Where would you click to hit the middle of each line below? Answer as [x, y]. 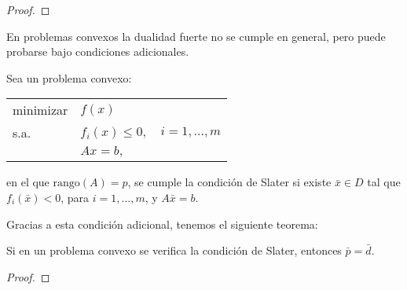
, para [75, 197]
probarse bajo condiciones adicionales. [98, 51]
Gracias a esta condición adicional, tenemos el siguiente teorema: [162, 224]
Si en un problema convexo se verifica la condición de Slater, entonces [174, 250]
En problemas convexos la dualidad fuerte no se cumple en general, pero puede [196, 36]
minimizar [40, 110]
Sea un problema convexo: [69, 77]
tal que [384, 182]
